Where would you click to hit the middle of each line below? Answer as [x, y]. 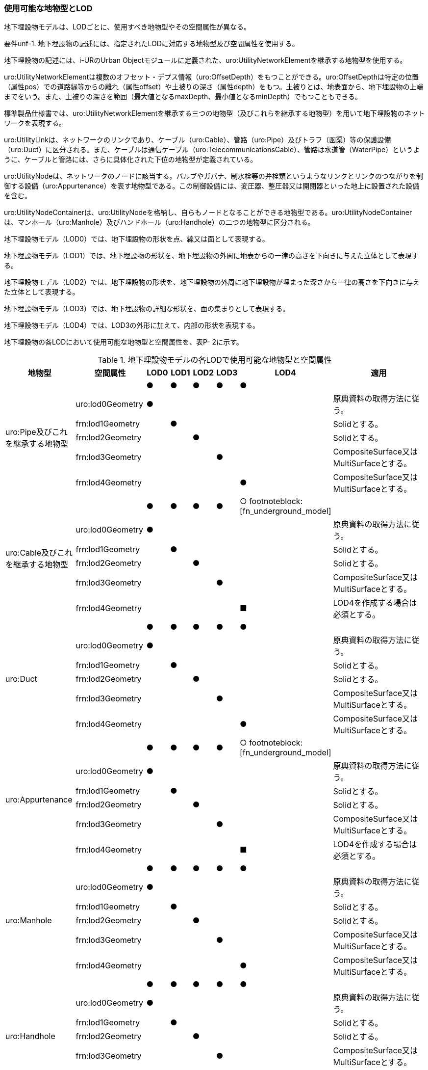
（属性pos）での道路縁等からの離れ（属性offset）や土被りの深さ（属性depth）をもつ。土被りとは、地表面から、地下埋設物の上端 [214, 87]
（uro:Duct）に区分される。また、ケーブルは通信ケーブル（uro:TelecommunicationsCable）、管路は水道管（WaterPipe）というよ [212, 150]
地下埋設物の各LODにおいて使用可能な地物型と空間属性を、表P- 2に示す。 [124, 342]
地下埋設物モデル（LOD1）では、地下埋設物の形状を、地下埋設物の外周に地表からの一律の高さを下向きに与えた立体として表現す [211, 256]
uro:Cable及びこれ [39, 553]
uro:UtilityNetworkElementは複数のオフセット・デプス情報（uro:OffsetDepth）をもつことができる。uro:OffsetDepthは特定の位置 [211, 77]
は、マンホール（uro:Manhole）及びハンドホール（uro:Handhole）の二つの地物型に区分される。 [159, 222]
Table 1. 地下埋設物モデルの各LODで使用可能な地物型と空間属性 [215, 360]
